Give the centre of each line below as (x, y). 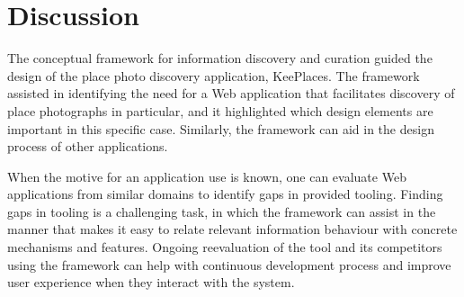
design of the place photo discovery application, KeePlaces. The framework (214, 75)
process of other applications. (88, 146)
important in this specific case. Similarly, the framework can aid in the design (221, 128)
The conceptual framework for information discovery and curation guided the (220, 58)
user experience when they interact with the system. (151, 282)
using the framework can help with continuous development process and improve (229, 264)
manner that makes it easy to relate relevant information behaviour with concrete (232, 229)
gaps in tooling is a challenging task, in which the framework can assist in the (222, 211)
